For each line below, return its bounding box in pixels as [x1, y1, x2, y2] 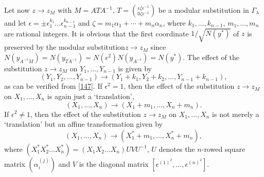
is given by [118, 63, 152, 73]
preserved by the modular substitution [4, 42, 125, 52]
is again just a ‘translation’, [47, 90, 134, 101]
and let [4, 17, 26, 28]
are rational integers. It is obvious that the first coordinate [4, 28, 189, 38]
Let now [4, 5, 30, 15]
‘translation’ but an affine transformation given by [4, 119, 163, 129]
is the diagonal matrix [79, 158, 149, 169]
